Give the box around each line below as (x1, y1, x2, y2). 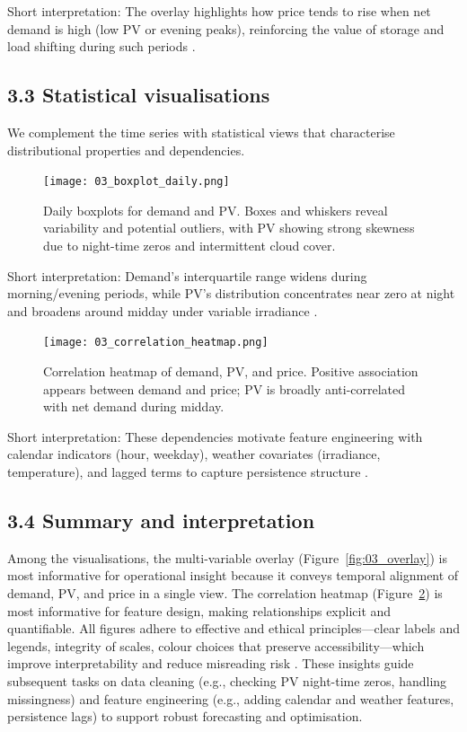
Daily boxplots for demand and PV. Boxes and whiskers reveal (43, 200, 388, 219)
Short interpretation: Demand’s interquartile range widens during (7, 266, 367, 285)
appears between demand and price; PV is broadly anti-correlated (43, 379, 406, 398)
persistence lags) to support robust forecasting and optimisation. (7, 707, 363, 726)
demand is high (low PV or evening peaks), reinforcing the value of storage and (7, 19, 445, 38)
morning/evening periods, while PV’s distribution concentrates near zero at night (7, 284, 455, 303)
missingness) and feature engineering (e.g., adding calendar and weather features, (7, 689, 454, 708)
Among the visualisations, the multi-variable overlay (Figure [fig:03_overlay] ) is (7, 548, 447, 567)
